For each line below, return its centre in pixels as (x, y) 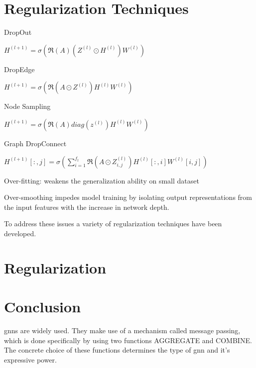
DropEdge (19, 69)
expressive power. (30, 359)
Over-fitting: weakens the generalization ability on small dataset (102, 180)
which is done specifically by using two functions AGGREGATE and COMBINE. (128, 340)
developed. (20, 233)
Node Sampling (27, 106)
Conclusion (43, 307)
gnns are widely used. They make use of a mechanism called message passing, (122, 330)
